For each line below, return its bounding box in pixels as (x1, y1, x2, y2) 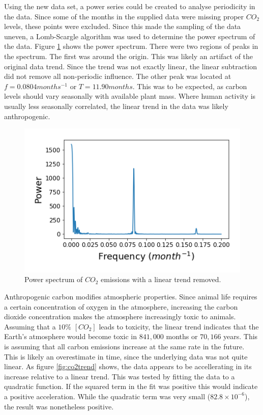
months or (166, 331, 198, 342)
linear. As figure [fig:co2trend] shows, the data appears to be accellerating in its (4, 361, 252, 372)
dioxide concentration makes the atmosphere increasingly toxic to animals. (4, 311, 236, 322)
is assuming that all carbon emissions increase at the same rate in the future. (4, 341, 245, 351)
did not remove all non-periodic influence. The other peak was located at (4, 71, 231, 81)
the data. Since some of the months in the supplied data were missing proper (4, 11, 244, 21)
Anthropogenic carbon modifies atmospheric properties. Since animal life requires (4, 291, 257, 301)
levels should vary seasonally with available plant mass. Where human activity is (4, 91, 256, 101)
